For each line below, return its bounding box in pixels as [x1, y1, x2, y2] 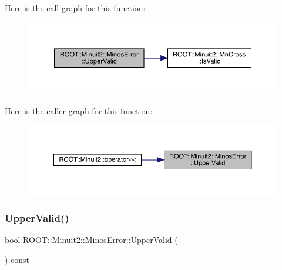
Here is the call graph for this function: [5, 2, 146, 14]
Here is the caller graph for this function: [5, 104, 153, 116]
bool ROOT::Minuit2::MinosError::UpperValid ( [5, 234, 178, 246]
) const [5, 254, 30, 266]
